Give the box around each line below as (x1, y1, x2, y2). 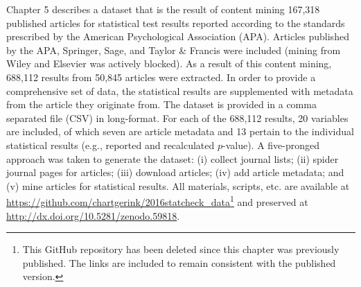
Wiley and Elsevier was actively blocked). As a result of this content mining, (6, 56, 332, 71)
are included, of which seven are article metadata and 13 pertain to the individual (6, 124, 354, 139)
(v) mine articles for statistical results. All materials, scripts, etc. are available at (6, 178, 350, 193)
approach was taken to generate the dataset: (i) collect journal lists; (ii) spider (6, 151, 339, 166)
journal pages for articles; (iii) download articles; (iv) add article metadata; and (6, 165, 344, 180)
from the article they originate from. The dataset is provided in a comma (6, 97, 317, 112)
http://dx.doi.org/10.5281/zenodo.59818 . (6, 208, 180, 223)
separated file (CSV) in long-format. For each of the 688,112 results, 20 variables (6, 110, 349, 125)
